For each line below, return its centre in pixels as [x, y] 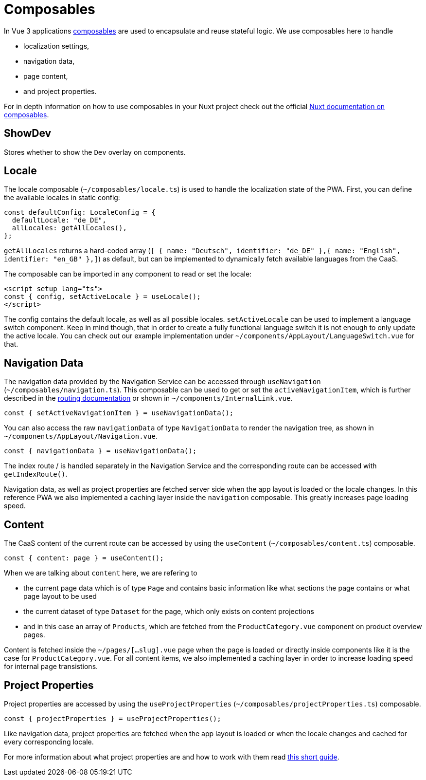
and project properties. [60, 91]
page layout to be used [60, 596]
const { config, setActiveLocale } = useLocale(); [102, 297]
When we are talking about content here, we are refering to [101, 573]
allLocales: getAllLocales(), [69, 228]
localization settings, [56, 46]
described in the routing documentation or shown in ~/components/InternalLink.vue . [148, 398]
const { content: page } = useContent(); [84, 558]
